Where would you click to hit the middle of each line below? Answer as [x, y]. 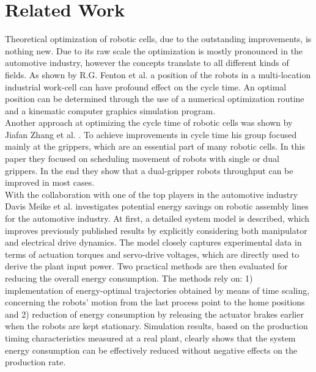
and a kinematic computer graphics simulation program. [110, 110]
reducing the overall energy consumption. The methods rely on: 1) [129, 278]
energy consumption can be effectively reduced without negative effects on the [151, 350]
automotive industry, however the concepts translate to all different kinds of [147, 63]
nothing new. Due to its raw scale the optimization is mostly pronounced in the [154, 50]
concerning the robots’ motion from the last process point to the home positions [155, 302]
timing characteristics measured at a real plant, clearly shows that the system [150, 337]
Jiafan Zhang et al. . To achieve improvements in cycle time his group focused [151, 134]
